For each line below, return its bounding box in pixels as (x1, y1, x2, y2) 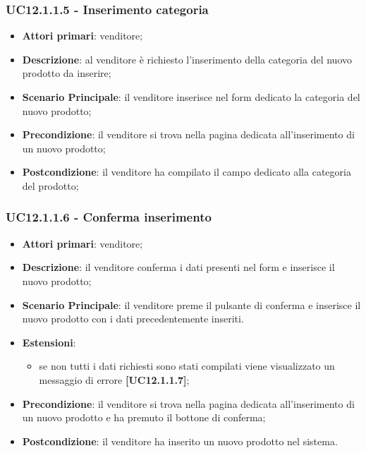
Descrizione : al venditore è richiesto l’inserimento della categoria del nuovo (22, 52, 352, 66)
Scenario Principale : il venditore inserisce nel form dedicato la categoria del (22, 90, 360, 104)
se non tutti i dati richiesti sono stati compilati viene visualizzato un (39, 358, 335, 373)
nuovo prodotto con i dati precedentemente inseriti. (22, 311, 244, 326)
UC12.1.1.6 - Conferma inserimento (6, 208, 212, 226)
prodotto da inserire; (22, 66, 111, 80)
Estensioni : (22, 334, 76, 349)
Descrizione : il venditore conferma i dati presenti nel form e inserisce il (22, 260, 335, 274)
